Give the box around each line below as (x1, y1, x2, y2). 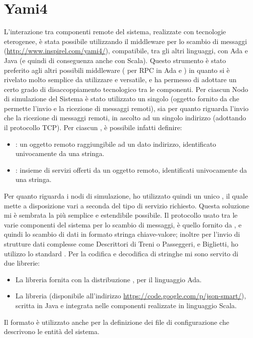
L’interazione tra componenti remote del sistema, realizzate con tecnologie (4, 26, 226, 37)
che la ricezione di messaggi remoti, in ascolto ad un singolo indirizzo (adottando (4, 113, 246, 123)
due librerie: (4, 258, 40, 268)
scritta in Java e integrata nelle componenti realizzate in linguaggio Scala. (15, 300, 237, 310)
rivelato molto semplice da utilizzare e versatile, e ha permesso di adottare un (4, 74, 237, 85)
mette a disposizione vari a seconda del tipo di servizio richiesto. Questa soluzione (4, 200, 250, 210)
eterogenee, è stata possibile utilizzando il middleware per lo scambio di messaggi (4, 36, 247, 46)
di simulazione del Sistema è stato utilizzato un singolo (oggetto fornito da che (4, 93, 239, 104)
